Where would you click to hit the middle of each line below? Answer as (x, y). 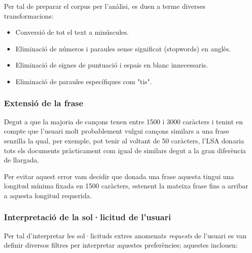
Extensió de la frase (44, 103)
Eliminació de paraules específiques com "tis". (84, 81)
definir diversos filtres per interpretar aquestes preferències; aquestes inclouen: (121, 245)
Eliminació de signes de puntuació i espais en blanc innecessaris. (112, 65)
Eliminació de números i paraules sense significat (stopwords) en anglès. (123, 48)
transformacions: (29, 15)
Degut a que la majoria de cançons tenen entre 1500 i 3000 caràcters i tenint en (124, 121)
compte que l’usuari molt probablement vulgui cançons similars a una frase (117, 131)
